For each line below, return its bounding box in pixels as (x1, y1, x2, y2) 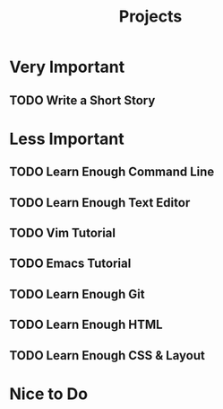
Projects (118, 6, 183, 27)
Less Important (9, 129, 125, 149)
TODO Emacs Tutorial (9, 256, 132, 271)
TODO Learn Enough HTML (9, 317, 163, 333)
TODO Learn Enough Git (9, 286, 145, 302)
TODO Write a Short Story (9, 93, 156, 108)
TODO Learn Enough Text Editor (9, 195, 191, 210)
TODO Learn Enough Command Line (9, 164, 215, 180)
